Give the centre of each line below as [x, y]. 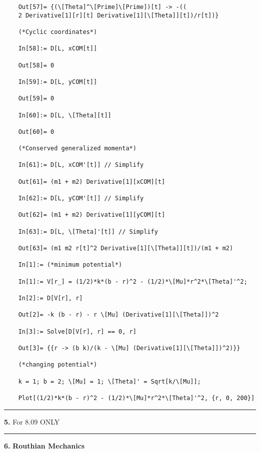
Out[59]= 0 [36, 99]
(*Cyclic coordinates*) [58, 32]
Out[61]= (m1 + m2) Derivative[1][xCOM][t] [92, 182]
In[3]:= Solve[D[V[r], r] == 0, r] [77, 331]
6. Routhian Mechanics [44, 446]
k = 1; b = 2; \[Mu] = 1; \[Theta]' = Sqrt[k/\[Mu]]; [109, 381]
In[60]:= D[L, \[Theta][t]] [65, 115]
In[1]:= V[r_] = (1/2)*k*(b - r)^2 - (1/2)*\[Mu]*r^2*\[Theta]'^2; [133, 281]
